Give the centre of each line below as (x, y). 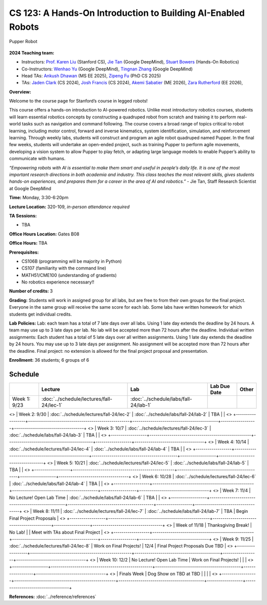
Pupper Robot (23, 42)
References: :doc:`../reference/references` (53, 597)
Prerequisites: (24, 252)
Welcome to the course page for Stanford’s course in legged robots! (78, 101)
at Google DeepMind (30, 188)
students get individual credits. (41, 314)
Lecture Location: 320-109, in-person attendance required (69, 207)
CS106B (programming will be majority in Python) (72, 261)
